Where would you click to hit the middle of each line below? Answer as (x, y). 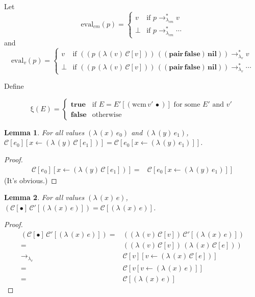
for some (187, 105)
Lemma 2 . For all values (44, 197)
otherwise (107, 115)
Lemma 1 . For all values (44, 132)
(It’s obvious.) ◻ (31, 180)
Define (14, 86)
